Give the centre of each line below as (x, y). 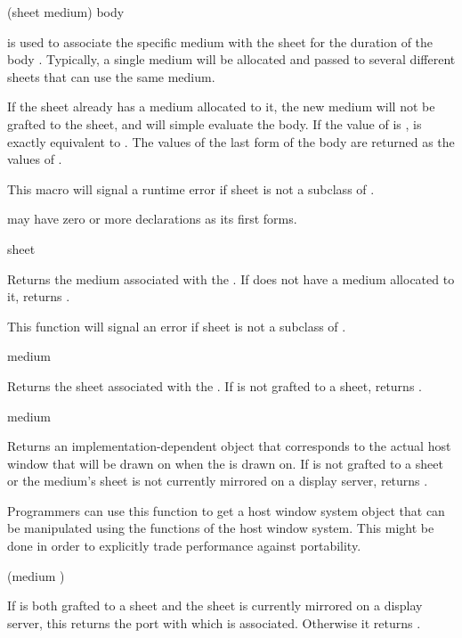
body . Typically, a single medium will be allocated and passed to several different (231, 59)
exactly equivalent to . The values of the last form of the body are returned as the (231, 141)
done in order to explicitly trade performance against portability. (184, 546)
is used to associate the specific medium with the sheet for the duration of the (220, 41)
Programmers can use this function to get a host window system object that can (226, 510)
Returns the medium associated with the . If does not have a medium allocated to (231, 278)
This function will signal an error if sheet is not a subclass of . (177, 326)
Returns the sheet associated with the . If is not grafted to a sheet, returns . (215, 385)
